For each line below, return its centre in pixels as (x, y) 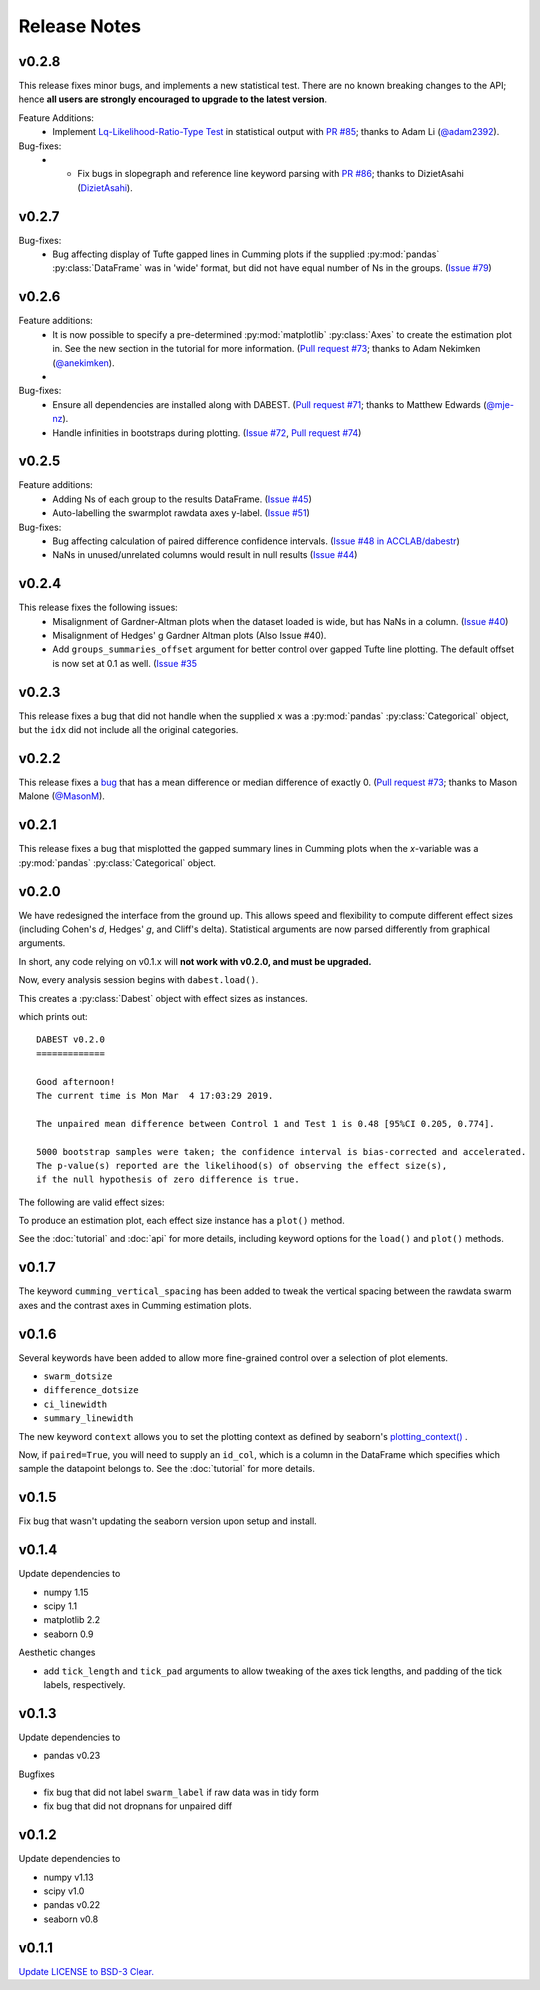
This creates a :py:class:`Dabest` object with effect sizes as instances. (163, 998)
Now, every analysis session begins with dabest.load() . (138, 980)
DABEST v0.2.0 (70, 1039)
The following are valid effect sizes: (91, 1202)
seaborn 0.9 (68, 1634)
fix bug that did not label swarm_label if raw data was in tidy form (181, 1792)
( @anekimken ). (83, 362)
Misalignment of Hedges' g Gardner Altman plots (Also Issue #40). (189, 636)
